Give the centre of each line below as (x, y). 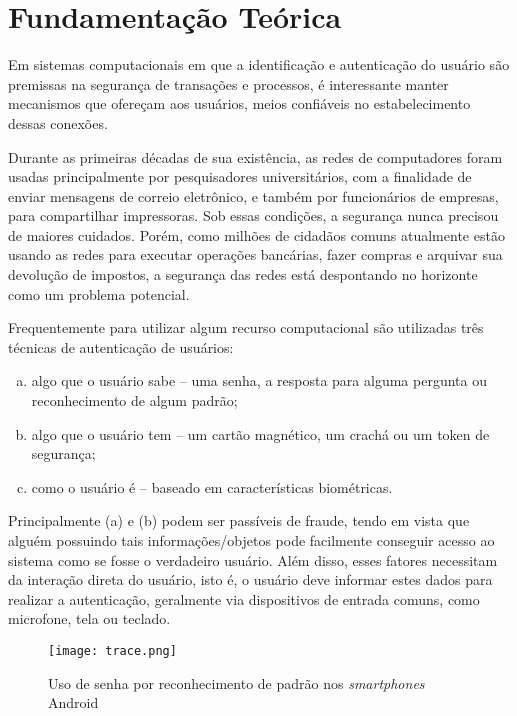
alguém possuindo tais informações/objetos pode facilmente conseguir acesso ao (251, 540)
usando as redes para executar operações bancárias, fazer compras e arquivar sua (255, 254)
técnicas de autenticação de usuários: (121, 346)
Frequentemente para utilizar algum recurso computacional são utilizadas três (246, 327)
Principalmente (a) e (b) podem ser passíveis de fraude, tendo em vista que (239, 520)
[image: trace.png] (112, 650)
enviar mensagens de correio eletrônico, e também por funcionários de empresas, (253, 195)
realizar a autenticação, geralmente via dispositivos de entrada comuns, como (244, 598)
